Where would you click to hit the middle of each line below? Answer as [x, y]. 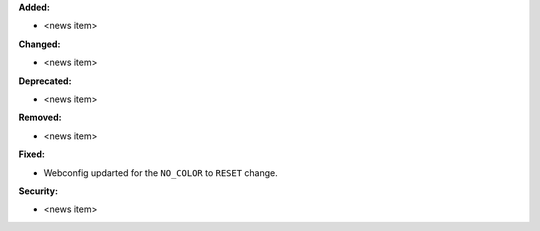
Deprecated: [45, 81]
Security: [38, 191]
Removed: [40, 117]
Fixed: [31, 154]
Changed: [39, 44]
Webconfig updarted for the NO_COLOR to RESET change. [161, 172]
